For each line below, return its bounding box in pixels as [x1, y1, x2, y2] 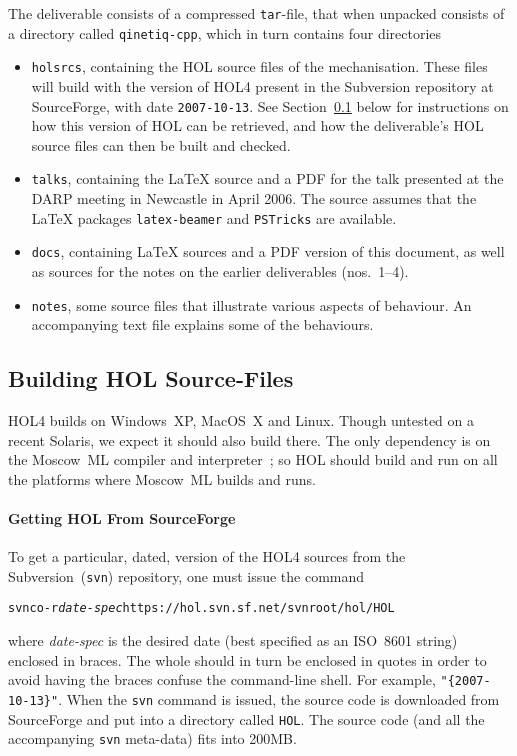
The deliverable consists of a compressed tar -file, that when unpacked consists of [8, 3, 505, 23]
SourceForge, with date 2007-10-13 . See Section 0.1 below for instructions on [31, 95, 509, 116]
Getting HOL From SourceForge [8, 507, 236, 528]
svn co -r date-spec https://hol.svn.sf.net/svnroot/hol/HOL [8, 601, 395, 616]
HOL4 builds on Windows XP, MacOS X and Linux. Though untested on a [8, 410, 474, 431]
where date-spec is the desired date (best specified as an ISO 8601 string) [8, 630, 458, 651]
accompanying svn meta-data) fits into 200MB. [8, 728, 297, 749]
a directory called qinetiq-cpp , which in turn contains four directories [8, 22, 442, 43]
